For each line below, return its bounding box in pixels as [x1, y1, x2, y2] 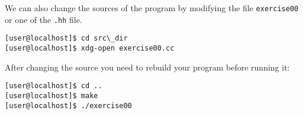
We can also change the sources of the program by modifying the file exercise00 [5, 2, 299, 14]
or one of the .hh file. [5, 13, 82, 25]
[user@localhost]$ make [5, 91, 98, 100]
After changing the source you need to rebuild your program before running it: [5, 61, 290, 73]
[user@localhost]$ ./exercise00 [5, 101, 132, 110]
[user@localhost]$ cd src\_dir [5, 34, 128, 43]
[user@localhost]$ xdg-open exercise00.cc [5, 43, 175, 52]
